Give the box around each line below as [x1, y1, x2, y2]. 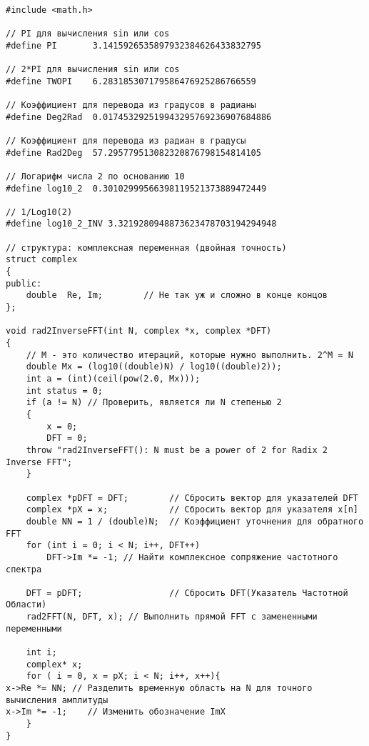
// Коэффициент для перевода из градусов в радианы [6, 99, 256, 110]
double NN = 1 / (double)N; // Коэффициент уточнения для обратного [26, 516, 364, 527]
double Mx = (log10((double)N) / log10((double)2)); [26, 362, 282, 372]
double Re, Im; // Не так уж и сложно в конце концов [26, 290, 328, 301]
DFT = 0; [46, 433, 88, 444]
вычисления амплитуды [6, 695, 108, 705]
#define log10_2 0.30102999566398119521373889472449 [6, 183, 267, 194]
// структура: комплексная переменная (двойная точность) [6, 242, 287, 253]
